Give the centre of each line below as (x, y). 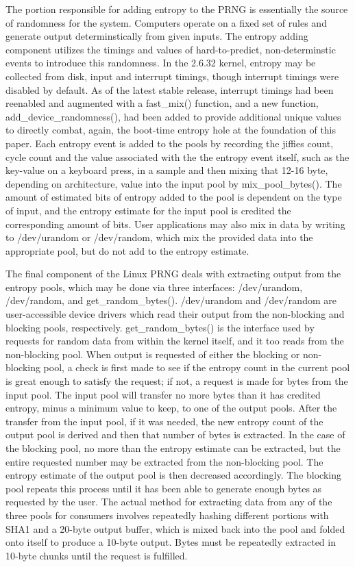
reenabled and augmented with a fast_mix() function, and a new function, (162, 103)
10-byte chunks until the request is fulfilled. (97, 555)
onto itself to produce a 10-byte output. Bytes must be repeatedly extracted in (171, 542)
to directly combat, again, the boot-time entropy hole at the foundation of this (171, 130)
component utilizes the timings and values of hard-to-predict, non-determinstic (171, 49)
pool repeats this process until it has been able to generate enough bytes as (164, 488)
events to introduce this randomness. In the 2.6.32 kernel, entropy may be (161, 63)
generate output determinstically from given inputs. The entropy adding (157, 36)
